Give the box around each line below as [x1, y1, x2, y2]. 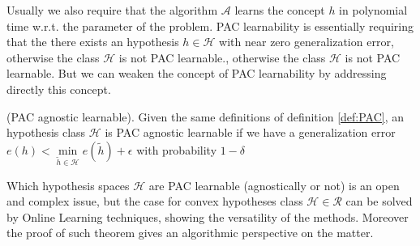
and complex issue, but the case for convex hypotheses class [6, 193, 303, 210]
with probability [136, 141, 217, 158]
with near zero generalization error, [219, 33, 394, 50]
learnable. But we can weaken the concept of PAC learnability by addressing [6, 65, 387, 82]
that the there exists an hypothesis [6, 33, 179, 50]
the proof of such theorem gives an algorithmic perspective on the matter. [6, 224, 374, 241]
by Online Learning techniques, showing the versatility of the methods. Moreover [6, 208, 409, 225]
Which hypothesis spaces [6, 176, 130, 193]
